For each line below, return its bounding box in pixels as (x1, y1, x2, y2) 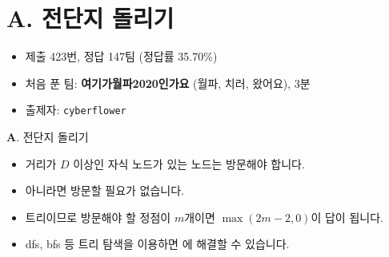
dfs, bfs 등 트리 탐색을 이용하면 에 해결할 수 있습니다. (25, 235, 290, 252)
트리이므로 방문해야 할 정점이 (25, 208, 171, 225)
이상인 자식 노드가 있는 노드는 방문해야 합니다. (73, 155, 305, 172)
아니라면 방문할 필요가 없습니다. (25, 182, 184, 199)
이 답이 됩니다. (311, 208, 383, 225)
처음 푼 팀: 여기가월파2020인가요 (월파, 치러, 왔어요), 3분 (25, 74, 311, 91)
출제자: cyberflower (25, 101, 126, 118)
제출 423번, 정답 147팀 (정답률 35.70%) (25, 48, 218, 65)
